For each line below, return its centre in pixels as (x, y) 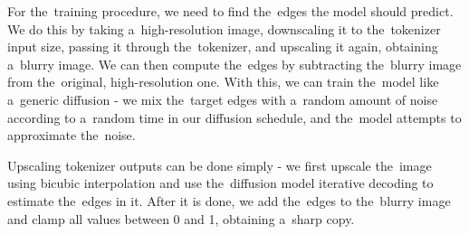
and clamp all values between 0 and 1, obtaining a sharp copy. (181, 218)
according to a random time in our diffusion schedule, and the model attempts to (234, 117)
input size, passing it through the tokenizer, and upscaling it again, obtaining (223, 47)
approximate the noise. (72, 135)
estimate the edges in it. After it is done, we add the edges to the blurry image (229, 200)
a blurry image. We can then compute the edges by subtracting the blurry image (234, 64)
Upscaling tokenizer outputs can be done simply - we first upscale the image (220, 165)
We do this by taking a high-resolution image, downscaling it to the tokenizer (224, 28)
